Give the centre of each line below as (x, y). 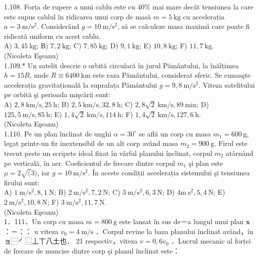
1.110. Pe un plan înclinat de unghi (58, 133)
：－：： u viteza (31, 231)
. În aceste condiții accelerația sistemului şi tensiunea (169, 173)
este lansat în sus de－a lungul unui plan (181, 221)
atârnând (240, 153)
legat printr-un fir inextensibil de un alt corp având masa (91, 143)
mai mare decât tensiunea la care (203, 6)
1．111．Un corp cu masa (44, 221)
